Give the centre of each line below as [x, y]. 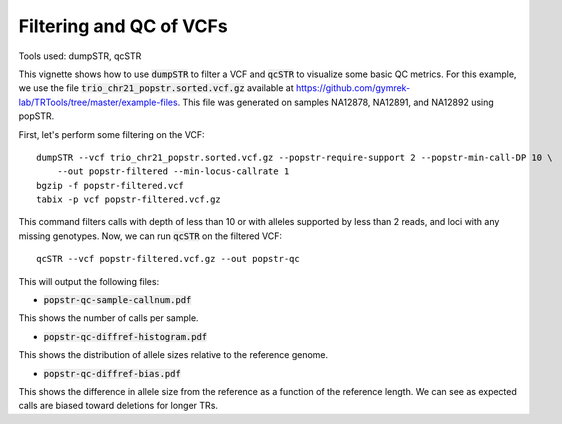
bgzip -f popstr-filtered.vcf [110, 185]
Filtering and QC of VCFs [123, 26]
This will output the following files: [89, 281]
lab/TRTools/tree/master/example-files [98, 102]
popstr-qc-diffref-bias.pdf [112, 373]
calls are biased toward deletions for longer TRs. [118, 406]
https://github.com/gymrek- [353, 88]
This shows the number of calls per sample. [108, 318]
